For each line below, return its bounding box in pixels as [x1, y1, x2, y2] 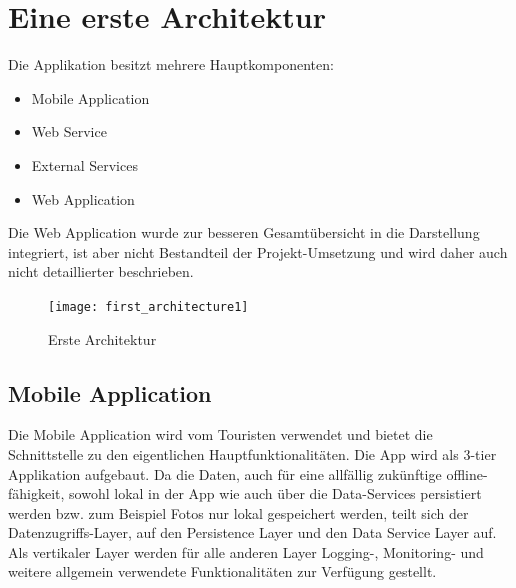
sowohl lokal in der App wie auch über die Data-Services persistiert [69, 483, 482, 504]
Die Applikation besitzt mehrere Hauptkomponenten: [8, 54, 334, 75]
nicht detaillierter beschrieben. [8, 261, 194, 282]
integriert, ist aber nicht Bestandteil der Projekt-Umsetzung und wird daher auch [8, 241, 508, 262]
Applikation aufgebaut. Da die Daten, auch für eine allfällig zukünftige [8, 463, 442, 484]
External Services [31, 154, 138, 175]
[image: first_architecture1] [48, 299, 249, 314]
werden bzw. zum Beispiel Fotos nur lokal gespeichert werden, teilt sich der [8, 502, 469, 523]
